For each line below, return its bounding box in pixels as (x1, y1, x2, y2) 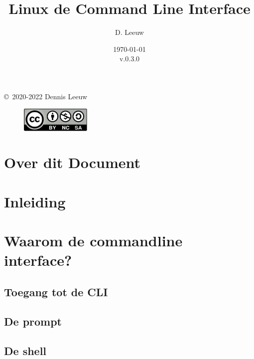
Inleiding (4, 191, 66, 211)
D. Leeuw (115, 27, 144, 37)
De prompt (4, 313, 62, 329)
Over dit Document (4, 152, 141, 173)
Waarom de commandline (4, 230, 183, 251)
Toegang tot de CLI (4, 284, 108, 299)
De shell (4, 343, 47, 358)
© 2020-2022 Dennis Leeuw (4, 91, 88, 101)
